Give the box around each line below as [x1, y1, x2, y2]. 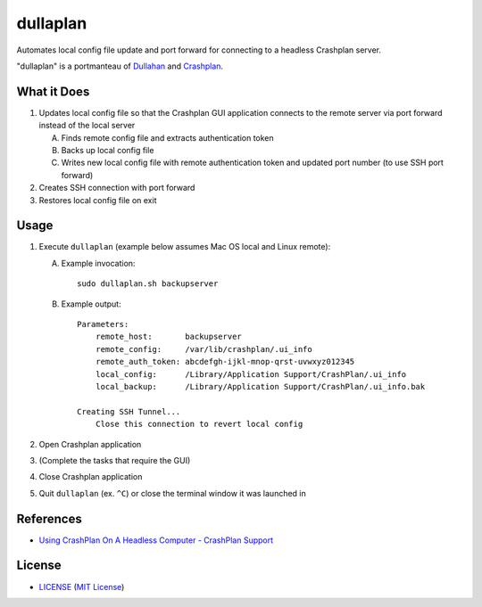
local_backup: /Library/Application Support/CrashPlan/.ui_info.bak [95, 381, 426, 391]
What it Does [16, 84, 90, 99]
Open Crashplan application [38, 439, 142, 449]
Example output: [61, 299, 121, 309]
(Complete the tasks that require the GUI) [38, 455, 191, 465]
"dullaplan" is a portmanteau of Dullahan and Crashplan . [16, 61, 223, 71]
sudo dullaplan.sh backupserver [77, 279, 219, 289]
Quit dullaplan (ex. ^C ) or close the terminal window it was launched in [38, 488, 307, 498]
